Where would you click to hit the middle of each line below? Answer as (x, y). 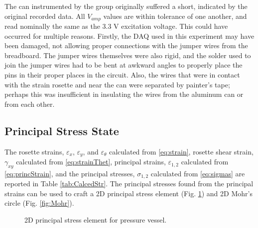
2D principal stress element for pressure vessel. (96, 220)
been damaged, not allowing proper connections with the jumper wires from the (126, 45)
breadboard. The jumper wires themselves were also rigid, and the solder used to (128, 55)
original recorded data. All (45, 16)
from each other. (30, 104)
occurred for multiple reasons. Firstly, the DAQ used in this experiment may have (129, 36)
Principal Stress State (62, 130)
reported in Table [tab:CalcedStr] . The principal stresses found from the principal (129, 184)
